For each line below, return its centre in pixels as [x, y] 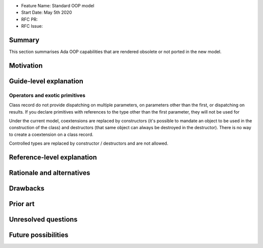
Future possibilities [39, 235]
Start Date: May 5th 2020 [47, 13]
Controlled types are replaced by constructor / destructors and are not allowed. [89, 143]
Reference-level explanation [53, 158]
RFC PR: [29, 19]
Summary [24, 40]
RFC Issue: [32, 26]
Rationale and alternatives [50, 173]
